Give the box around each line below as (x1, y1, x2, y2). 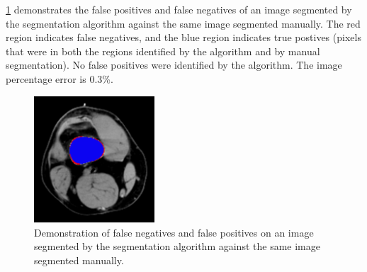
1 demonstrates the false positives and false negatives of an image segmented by (6, 2, 352, 16)
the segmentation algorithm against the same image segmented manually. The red (6, 16, 361, 30)
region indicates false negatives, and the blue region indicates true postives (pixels (6, 30, 361, 45)
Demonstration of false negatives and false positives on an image (34, 225, 314, 239)
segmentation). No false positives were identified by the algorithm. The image (6, 57, 342, 72)
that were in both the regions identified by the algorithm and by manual (6, 43, 320, 58)
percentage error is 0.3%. (6, 71, 113, 86)
